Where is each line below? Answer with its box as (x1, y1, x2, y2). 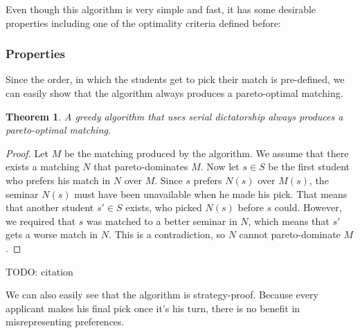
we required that (6, 213, 76, 228)
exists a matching (6, 159, 80, 174)
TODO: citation (6, 264, 73, 278)
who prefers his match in (6, 172, 111, 187)
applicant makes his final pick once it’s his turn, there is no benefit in (6, 300, 300, 315)
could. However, (274, 200, 342, 215)
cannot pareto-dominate (239, 227, 341, 242)
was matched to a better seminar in (87, 213, 237, 228)
